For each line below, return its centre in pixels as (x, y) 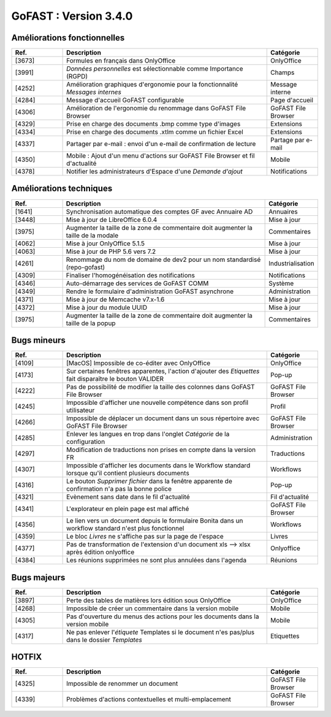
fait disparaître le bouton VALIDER (115, 379)
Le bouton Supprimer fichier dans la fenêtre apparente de (149, 481)
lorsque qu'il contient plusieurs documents (128, 474)
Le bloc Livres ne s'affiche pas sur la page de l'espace (145, 537)
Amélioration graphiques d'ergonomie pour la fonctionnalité (152, 85)
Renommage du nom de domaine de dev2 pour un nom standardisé (163, 259)
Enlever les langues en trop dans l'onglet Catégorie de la (148, 434)
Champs (283, 72)
